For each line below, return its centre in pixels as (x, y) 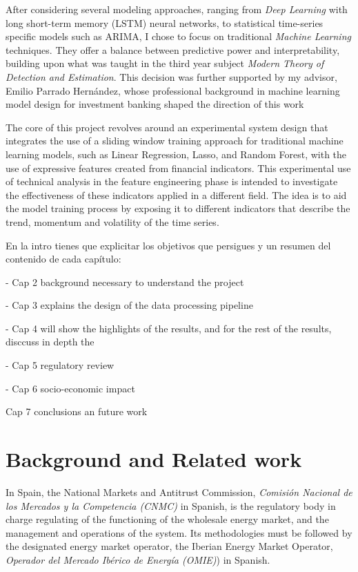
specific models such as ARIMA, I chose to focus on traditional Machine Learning (178, 36)
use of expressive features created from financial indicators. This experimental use (178, 168)
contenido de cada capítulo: (63, 259)
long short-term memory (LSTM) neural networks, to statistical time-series (165, 22)
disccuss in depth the (50, 342)
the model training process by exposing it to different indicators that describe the (178, 208)
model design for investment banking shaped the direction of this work (155, 104)
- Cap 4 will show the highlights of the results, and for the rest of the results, (169, 328)
